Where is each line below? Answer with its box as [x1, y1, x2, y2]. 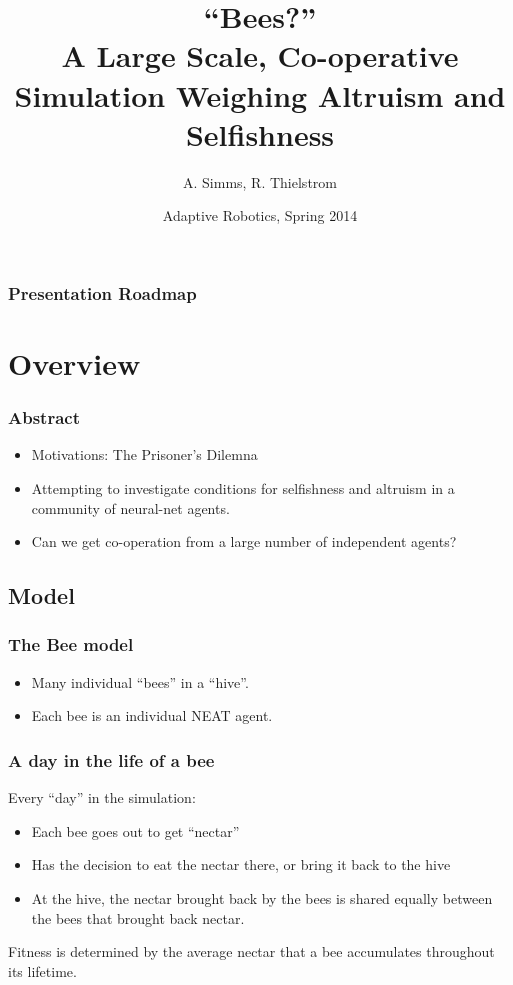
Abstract [8, 405, 80, 430]
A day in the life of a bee [8, 747, 215, 772]
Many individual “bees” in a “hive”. [31, 671, 249, 692]
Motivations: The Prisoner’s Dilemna [31, 444, 258, 465]
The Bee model [8, 632, 134, 657]
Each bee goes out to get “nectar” [31, 820, 240, 841]
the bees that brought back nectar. [31, 907, 245, 928]
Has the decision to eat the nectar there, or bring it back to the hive [31, 854, 451, 875]
